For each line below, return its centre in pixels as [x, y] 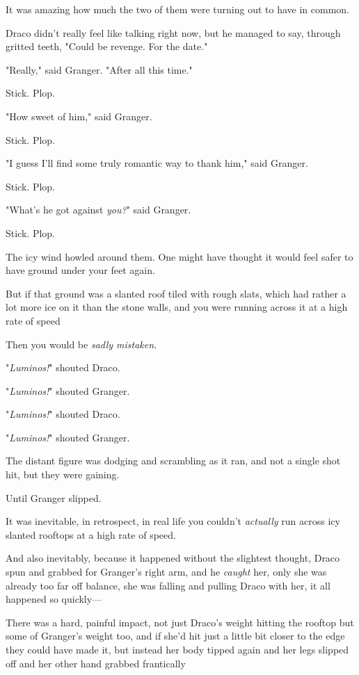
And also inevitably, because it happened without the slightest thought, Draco [173, 558]
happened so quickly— [54, 599]
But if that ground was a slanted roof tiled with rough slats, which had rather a [176, 293]
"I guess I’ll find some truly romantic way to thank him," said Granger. [157, 163]
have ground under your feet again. [80, 270]
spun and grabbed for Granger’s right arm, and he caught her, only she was [166, 572]
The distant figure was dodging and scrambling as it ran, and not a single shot [173, 461]
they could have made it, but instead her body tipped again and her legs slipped [177, 649]
